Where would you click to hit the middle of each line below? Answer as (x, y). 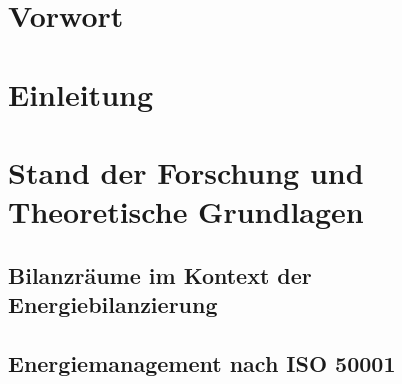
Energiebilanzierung (113, 304)
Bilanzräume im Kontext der (160, 274)
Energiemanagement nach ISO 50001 (202, 362)
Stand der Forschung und (186, 171)
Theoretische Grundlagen (186, 211)
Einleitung (81, 93)
